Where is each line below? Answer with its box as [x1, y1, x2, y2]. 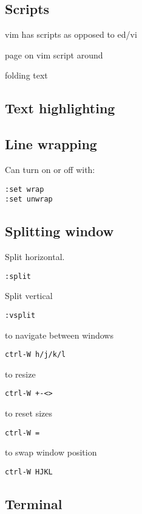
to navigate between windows [5, 328, 113, 341]
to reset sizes [5, 407, 53, 420]
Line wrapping [5, 135, 97, 153]
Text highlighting [5, 99, 115, 118]
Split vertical [5, 289, 53, 302]
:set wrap [5, 185, 44, 194]
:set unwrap [5, 195, 53, 204]
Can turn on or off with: [5, 163, 95, 175]
